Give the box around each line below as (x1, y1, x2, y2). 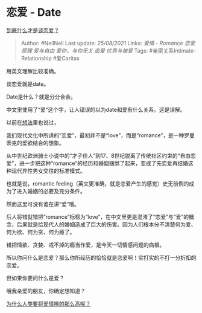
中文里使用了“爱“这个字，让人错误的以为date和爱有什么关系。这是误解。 (6, 106, 186, 113)
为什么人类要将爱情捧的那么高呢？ (6, 300, 91, 307)
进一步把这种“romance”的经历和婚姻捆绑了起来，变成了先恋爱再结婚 (19, 160, 189, 167)
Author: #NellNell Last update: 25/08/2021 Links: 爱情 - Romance (21, 39, 183, 47)
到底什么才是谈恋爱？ (6, 27, 59, 34)
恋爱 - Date (6, 5, 62, 19)
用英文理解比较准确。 (6, 67, 59, 74)
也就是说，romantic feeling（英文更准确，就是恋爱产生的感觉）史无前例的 (6, 179, 189, 187)
